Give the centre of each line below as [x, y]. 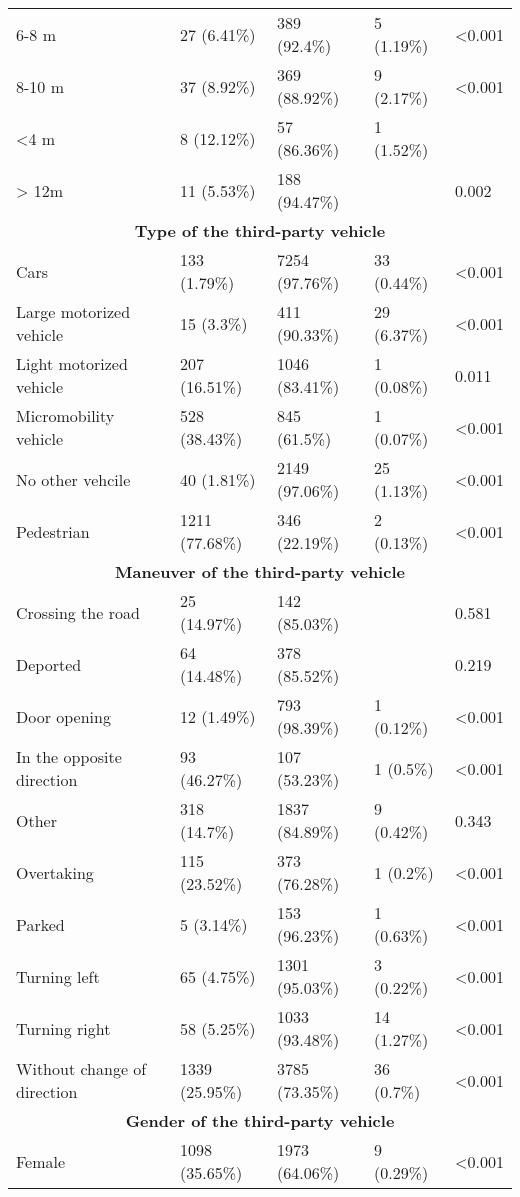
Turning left [58, 976]
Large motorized [73, 311]
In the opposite [69, 756]
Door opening [63, 716]
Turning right [63, 1028]
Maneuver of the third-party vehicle [260, 571]
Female [41, 1161]
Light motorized [72, 363]
